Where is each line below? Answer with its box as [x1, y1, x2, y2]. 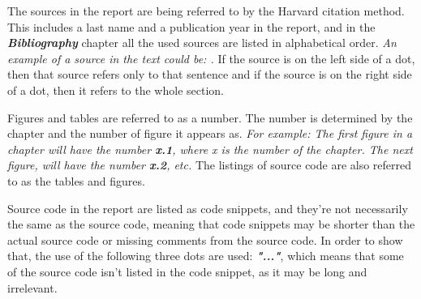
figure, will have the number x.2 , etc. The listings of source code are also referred [7, 156, 412, 173]
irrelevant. [7, 279, 58, 296]
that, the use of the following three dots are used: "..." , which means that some [7, 247, 404, 264]
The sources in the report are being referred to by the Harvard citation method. [7, 2, 405, 19]
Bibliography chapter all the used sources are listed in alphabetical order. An [7, 34, 397, 51]
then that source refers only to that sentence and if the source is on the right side [7, 66, 412, 83]
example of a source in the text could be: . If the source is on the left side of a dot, [7, 49, 415, 66]
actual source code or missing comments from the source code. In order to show [7, 231, 403, 248]
